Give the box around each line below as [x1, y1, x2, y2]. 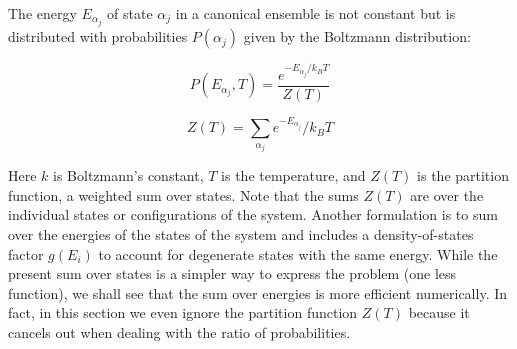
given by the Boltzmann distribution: [243, 26, 471, 47]
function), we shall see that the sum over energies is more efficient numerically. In [8, 282, 508, 303]
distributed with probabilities [8, 26, 188, 47]
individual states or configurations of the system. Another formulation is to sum [8, 204, 498, 225]
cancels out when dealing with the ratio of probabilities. [8, 321, 351, 342]
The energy [8, 3, 77, 23]
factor [8, 243, 44, 264]
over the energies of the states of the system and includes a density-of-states [8, 223, 474, 244]
